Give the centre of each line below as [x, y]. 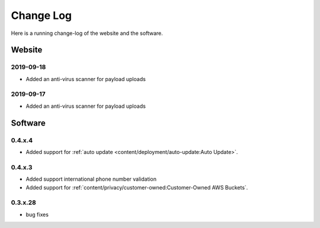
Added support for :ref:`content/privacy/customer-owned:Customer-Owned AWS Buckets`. [137, 187]
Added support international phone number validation [91, 179]
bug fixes [37, 214]
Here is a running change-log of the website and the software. [87, 33]
